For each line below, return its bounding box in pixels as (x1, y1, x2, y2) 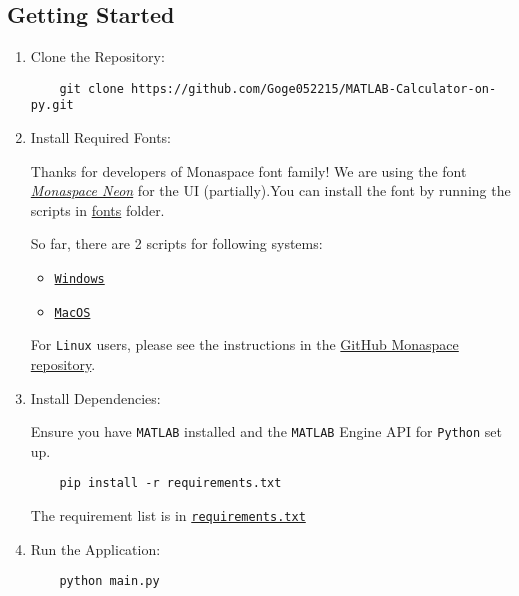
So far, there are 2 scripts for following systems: (30, 233, 323, 254)
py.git (30, 98, 74, 113)
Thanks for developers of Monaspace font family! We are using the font (30, 160, 467, 181)
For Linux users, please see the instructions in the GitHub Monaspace (30, 334, 459, 355)
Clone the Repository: (30, 46, 165, 67)
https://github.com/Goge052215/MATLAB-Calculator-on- (131, 81, 497, 96)
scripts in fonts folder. (30, 199, 165, 220)
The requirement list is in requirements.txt (30, 505, 306, 526)
